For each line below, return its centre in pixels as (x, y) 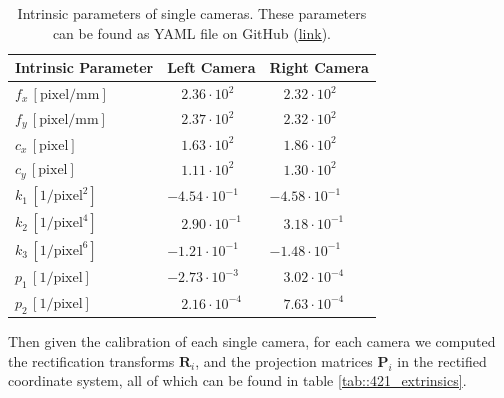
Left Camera (211, 67)
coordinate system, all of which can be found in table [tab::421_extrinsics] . (237, 380)
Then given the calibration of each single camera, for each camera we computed (252, 341)
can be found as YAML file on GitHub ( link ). (191, 32)
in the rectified (442, 360)
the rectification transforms (91, 360)
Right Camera (319, 67)
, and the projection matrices (284, 360)
